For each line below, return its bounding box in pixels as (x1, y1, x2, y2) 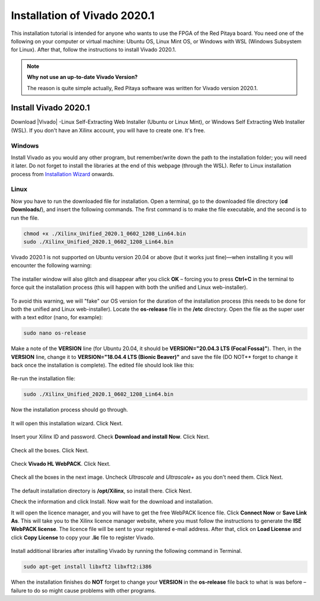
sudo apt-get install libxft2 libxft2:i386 (23, 564, 152, 570)
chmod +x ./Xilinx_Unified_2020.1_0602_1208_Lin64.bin (23, 230, 186, 237)
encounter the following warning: (11, 262, 92, 269)
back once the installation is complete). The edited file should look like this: (11, 362, 195, 369)
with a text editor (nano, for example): (11, 314, 103, 321)
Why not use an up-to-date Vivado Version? (27, 74, 138, 81)
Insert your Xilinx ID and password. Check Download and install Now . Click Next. (11, 433, 210, 440)
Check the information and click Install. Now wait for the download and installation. (11, 498, 213, 505)
